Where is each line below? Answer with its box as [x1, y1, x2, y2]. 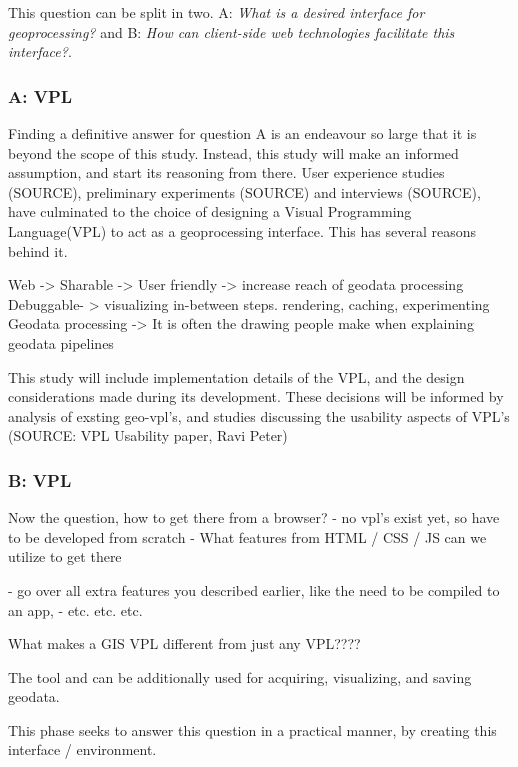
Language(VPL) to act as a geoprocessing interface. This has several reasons [8, 220, 476, 241]
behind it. [8, 240, 68, 261]
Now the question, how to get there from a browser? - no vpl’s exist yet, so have [8, 507, 500, 528]
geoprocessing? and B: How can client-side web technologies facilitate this [8, 21, 455, 42]
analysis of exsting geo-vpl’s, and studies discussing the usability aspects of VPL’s [8, 405, 510, 426]
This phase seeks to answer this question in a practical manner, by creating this [8, 719, 497, 740]
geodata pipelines [8, 332, 114, 353]
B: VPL [8, 467, 72, 492]
